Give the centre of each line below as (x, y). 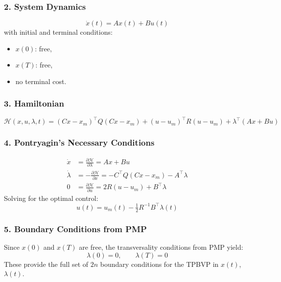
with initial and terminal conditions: (58, 32)
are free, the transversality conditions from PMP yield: (161, 247)
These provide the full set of (46, 264)
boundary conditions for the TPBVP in (159, 264)
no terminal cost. (41, 81)
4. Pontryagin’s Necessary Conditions (79, 142)
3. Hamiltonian (34, 103)
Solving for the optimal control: (51, 198)
